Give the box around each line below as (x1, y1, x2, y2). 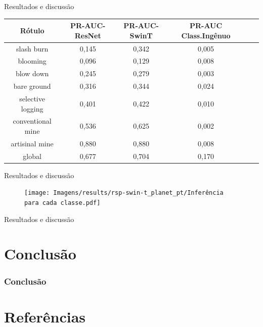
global (23, 150, 41, 161)
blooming (18, 56, 47, 66)
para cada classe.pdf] (24, 199, 101, 206)
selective (19, 93, 45, 103)
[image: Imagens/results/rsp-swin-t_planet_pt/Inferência (24, 189, 224, 197)
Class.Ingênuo (181, 30, 231, 40)
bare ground (13, 81, 51, 91)
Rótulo (20, 25, 45, 35)
